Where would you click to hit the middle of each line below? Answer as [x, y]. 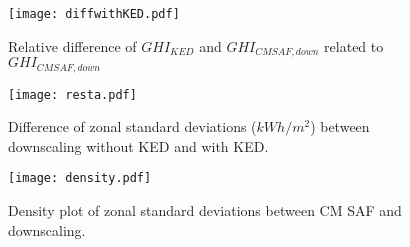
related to [354, 45]
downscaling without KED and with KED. [138, 145]
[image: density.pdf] [80, 178]
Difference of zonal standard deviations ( [132, 126]
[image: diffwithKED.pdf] [94, 14]
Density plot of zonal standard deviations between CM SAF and [205, 210]
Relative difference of [72, 45]
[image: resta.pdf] [72, 94]
